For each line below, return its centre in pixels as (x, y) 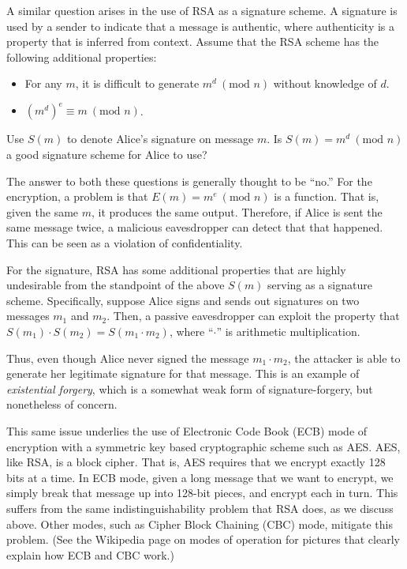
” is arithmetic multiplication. (288, 331)
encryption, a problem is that (77, 196)
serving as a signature (320, 285)
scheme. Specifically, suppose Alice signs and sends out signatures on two (183, 300)
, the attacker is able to (344, 358)
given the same (43, 211)
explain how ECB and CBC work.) (90, 554)
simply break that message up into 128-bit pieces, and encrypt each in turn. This (202, 493)
